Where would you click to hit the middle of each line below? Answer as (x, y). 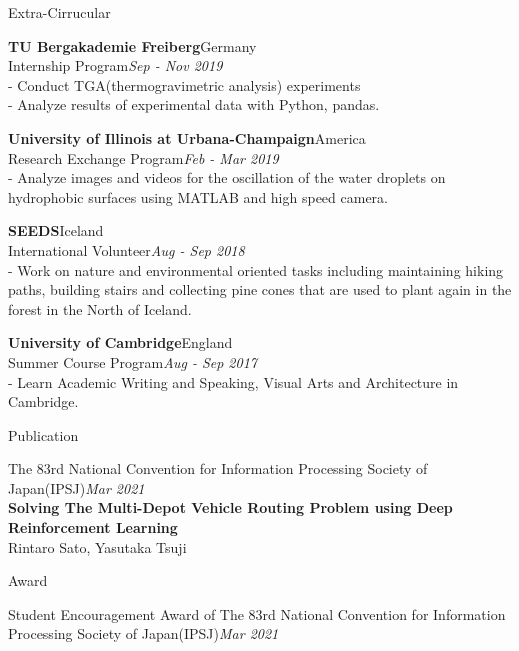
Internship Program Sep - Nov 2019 (115, 65)
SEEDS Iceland (56, 230)
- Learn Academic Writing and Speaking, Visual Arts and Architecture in (233, 381)
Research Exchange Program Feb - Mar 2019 (143, 157)
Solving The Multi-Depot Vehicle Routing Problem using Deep (230, 507)
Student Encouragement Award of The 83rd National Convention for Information (257, 613)
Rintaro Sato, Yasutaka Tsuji (97, 546)
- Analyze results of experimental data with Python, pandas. (194, 104)
